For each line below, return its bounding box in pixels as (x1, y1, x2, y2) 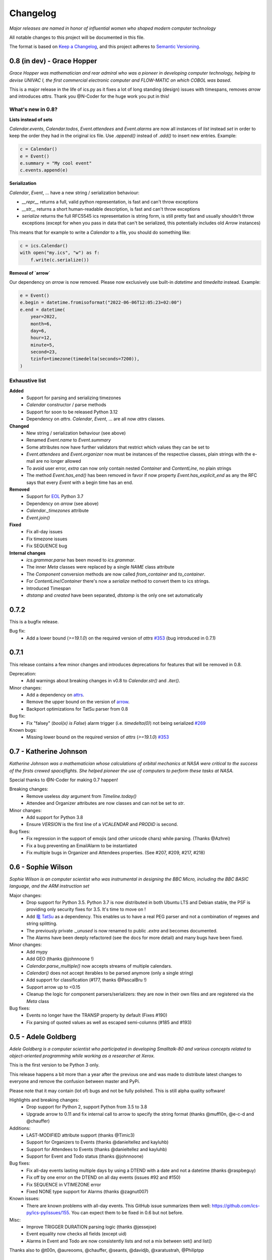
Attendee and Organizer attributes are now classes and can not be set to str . (26, 800, 185, 806)
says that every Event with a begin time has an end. (26, 479, 133, 485)
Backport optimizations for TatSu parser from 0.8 (26, 706, 128, 712)
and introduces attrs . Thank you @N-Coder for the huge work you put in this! (9, 93, 170, 99)
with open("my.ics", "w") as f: (20, 250, 100, 256)
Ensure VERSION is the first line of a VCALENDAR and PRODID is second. (26, 822, 178, 828)
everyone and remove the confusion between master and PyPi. (9, 1079, 141, 1085)
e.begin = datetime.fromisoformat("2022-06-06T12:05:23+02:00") (20, 300, 182, 305)
